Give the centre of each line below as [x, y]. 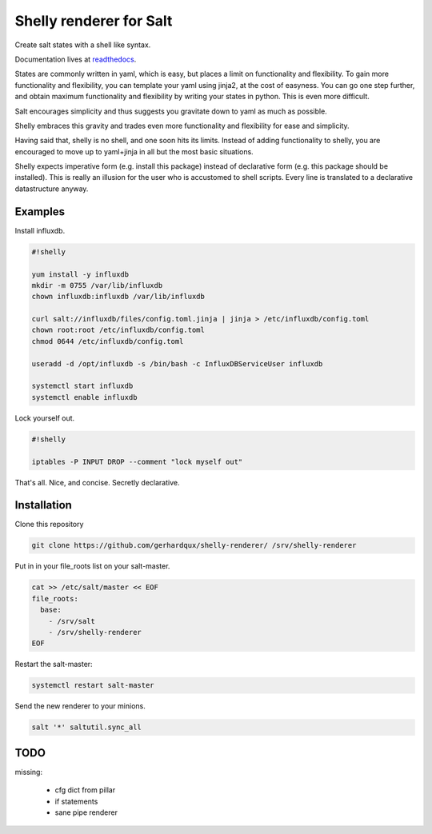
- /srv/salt [72, 621]
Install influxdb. [40, 230]
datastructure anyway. [52, 189]
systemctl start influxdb [82, 386]
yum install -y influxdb [80, 274]
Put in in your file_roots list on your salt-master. [92, 566]
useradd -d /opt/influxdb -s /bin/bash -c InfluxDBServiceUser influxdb [177, 363]
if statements [76, 801]
